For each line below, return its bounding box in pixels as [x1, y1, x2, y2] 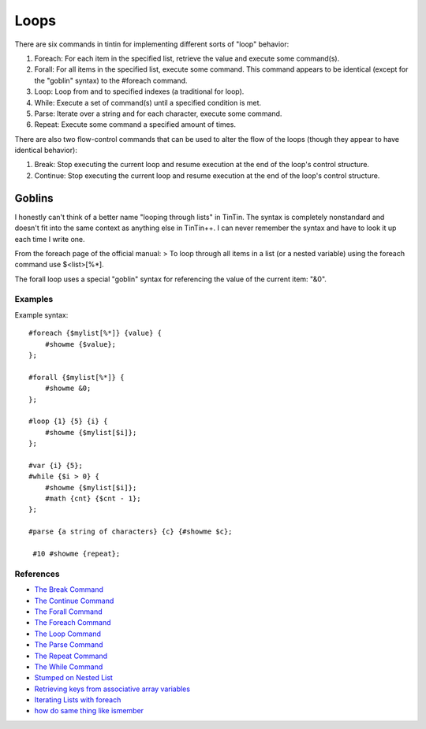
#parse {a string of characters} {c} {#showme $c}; [28, 527, 233, 536]
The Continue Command [34, 596, 114, 605]
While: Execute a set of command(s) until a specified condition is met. [34, 98, 262, 107]
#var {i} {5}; [28, 461, 83, 470]
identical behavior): [14, 146, 78, 155]
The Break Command [34, 585, 104, 594]
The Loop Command [34, 629, 102, 638]
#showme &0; [44, 384, 92, 393]
